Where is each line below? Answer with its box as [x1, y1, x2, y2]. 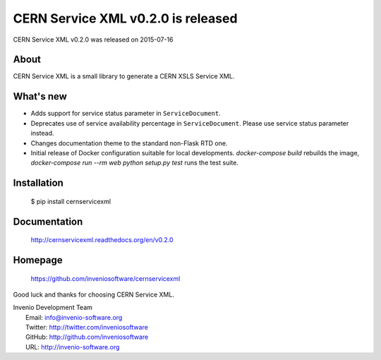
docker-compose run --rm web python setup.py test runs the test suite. [30, 159, 239, 167]
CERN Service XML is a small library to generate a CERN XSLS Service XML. [13, 72, 235, 80]
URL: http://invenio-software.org [25, 342, 120, 351]
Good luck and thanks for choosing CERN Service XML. [13, 290, 174, 299]
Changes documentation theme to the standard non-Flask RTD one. [30, 138, 228, 148]
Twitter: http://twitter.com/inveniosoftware [25, 323, 148, 332]
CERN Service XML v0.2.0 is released [13, 11, 238, 26]
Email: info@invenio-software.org [25, 313, 123, 321]
